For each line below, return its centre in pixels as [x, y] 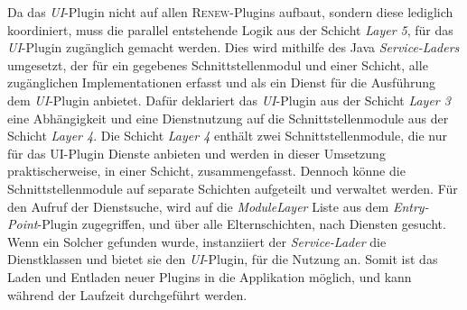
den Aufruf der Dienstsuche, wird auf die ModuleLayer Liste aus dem [198, 206]
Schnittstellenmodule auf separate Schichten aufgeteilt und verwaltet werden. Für [233, 188]
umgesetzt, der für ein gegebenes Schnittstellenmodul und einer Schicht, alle [218, 64]
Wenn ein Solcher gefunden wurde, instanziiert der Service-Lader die [197, 241]
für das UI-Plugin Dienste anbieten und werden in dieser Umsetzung [196, 153]
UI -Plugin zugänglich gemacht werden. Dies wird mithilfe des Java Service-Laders [233, 47]
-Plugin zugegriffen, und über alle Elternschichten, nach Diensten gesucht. [242, 224]
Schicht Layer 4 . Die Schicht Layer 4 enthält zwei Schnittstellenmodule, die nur [227, 136]
